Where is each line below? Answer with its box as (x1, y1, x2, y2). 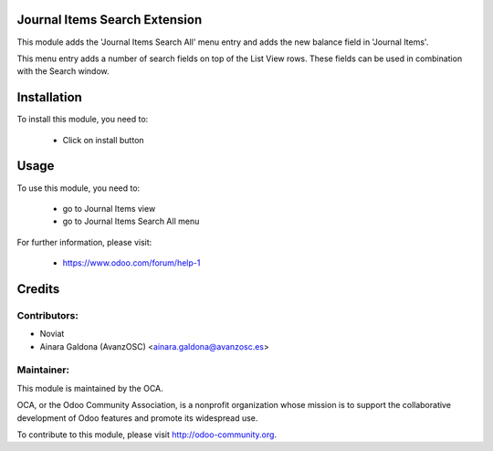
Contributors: (16, 309, 79, 321)
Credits (16, 281, 60, 297)
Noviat (39, 329, 65, 340)
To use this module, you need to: (16, 183, 141, 194)
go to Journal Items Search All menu (62, 215, 200, 227)
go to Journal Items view (62, 203, 156, 214)
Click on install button (62, 134, 145, 145)
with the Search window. (16, 66, 110, 77)
